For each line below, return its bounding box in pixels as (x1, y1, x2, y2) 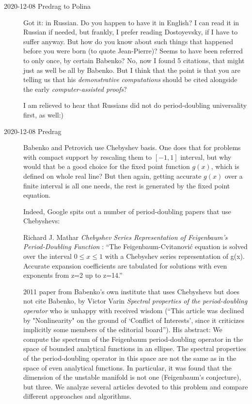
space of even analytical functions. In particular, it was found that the (23, 362, 232, 372)
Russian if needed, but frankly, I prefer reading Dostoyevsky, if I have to (23, 27, 238, 37)
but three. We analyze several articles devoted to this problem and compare (23, 381, 248, 391)
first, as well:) (23, 109, 64, 119)
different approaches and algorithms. (23, 391, 132, 401)
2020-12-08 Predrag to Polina (4, 1, 91, 11)
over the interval (23, 251, 72, 261)
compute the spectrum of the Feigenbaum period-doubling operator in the (23, 334, 243, 344)
